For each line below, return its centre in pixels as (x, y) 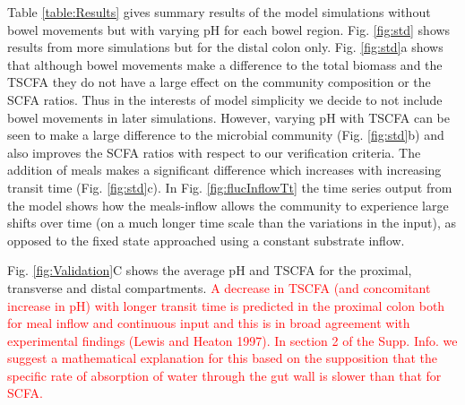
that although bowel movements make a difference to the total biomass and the (225, 64)
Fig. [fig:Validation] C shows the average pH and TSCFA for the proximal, (210, 270)
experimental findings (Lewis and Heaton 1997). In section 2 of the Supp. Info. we (232, 340)
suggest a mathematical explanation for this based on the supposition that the (223, 358)
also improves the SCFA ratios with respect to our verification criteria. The (214, 152)
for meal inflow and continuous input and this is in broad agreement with (209, 323)
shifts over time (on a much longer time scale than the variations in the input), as (232, 223)
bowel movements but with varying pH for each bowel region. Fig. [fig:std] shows (229, 29)
